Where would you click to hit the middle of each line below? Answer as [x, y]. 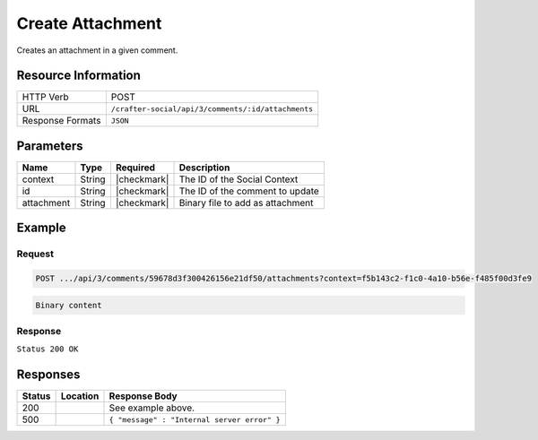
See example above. [152, 408]
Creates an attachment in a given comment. [97, 50]
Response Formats [61, 121]
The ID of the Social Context [239, 179]
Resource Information [78, 76]
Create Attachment [89, 23]
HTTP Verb [45, 97]
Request [35, 254]
